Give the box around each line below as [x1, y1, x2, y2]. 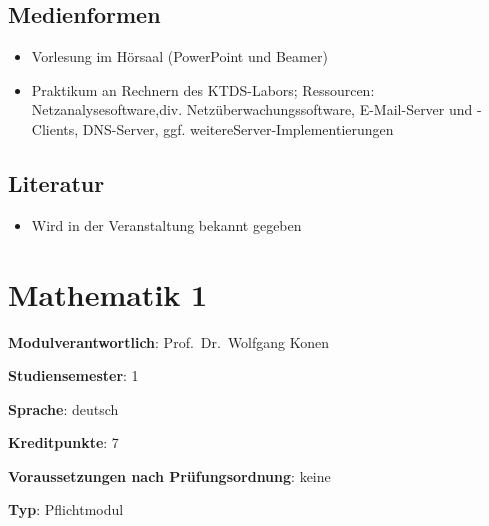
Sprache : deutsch [8, 398, 119, 419]
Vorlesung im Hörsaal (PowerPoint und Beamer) [31, 46, 328, 67]
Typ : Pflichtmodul [8, 499, 124, 520]
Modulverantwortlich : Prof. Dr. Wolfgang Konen [8, 331, 330, 352]
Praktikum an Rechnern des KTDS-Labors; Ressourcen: [31, 79, 375, 100]
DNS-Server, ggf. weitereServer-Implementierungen [82, 118, 394, 139]
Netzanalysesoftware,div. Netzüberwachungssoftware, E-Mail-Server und [31, 99, 473, 120]
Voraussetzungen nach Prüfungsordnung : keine [8, 465, 331, 486]
